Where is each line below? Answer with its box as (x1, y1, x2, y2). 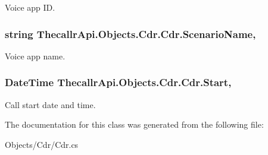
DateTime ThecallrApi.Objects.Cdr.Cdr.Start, (5, 75, 232, 90)
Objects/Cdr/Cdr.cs (5, 138, 79, 150)
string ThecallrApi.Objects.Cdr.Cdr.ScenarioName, (5, 26, 256, 41)
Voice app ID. (5, 1, 55, 13)
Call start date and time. (5, 98, 96, 110)
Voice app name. (5, 49, 66, 62)
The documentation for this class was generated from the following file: (5, 118, 264, 131)
